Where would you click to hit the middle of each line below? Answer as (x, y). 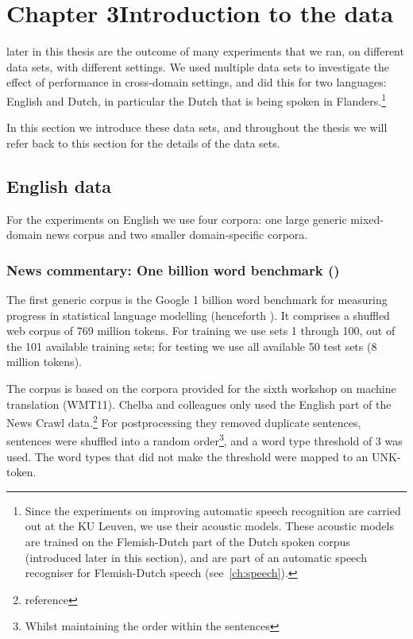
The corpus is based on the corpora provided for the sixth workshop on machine (201, 388)
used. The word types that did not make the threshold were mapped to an (187, 456)
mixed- (367, 219)
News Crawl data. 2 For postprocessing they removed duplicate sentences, (184, 421)
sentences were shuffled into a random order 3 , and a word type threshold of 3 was (205, 440)
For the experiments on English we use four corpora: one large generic (177, 219)
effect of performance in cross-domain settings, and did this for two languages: (197, 82)
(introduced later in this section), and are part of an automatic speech (196, 557)
